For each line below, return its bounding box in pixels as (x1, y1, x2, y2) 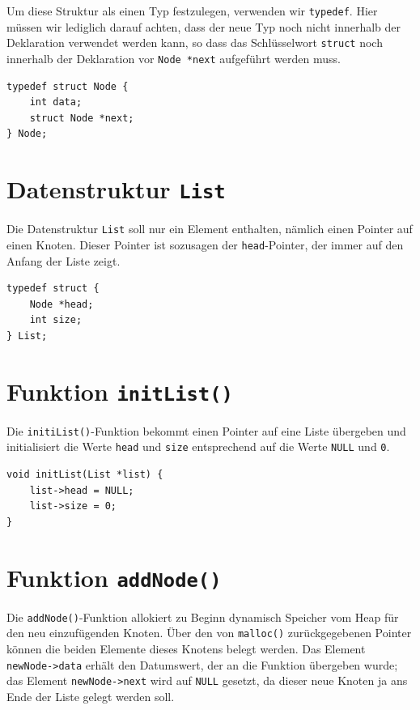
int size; (29, 314, 83, 326)
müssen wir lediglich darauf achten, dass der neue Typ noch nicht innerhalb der (6, 18, 401, 35)
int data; (29, 96, 83, 108)
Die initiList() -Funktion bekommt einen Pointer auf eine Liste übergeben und (6, 422, 406, 439)
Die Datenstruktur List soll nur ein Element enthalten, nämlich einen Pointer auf (6, 220, 413, 237)
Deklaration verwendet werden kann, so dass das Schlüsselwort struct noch (6, 34, 383, 51)
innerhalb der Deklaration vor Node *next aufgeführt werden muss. (6, 49, 341, 66)
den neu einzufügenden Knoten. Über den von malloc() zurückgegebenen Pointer (6, 624, 412, 641)
